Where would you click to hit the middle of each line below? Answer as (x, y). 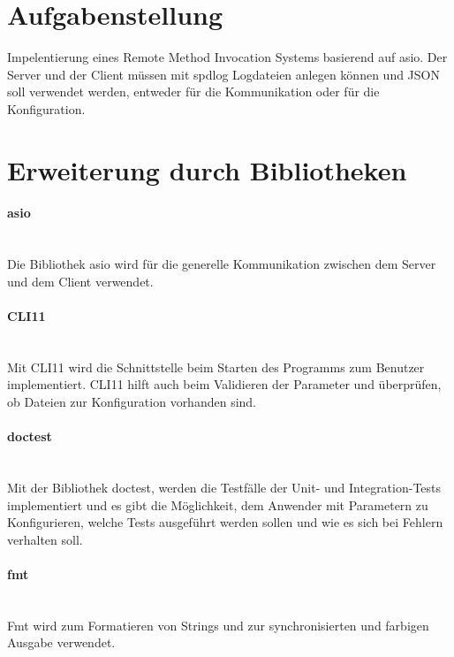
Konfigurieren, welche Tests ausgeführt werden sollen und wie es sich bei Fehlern (225, 522)
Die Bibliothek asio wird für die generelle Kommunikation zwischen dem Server (222, 264)
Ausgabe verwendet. (61, 642)
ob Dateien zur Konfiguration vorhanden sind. (132, 402)
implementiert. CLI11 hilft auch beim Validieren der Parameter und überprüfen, (224, 384)
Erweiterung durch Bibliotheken (207, 169)
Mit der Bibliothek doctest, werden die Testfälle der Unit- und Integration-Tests (224, 488)
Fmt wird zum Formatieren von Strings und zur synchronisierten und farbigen (218, 625)
